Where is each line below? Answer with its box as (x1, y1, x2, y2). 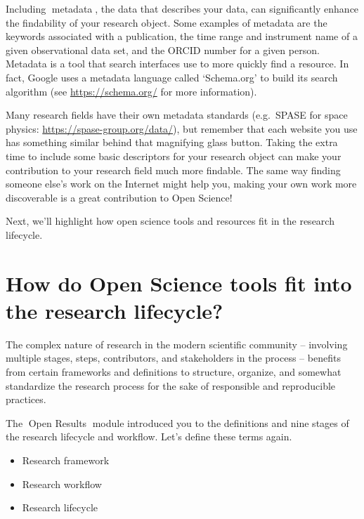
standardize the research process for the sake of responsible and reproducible (6, 378, 336, 393)
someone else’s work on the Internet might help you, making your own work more (6, 176, 357, 191)
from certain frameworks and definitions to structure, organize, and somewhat (6, 364, 342, 379)
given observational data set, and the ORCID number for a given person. (6, 42, 320, 57)
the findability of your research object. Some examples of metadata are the (6, 15, 327, 29)
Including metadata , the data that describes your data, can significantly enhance (6, 1, 359, 15)
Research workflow (22, 476, 102, 491)
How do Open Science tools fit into (6, 268, 352, 297)
